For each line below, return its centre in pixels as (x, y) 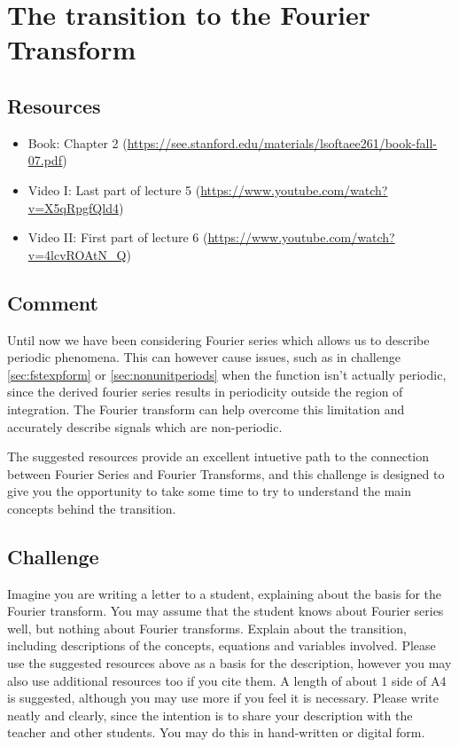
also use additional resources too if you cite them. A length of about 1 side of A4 (227, 680)
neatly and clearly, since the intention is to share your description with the (210, 715)
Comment (53, 302)
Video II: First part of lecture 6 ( (118, 237)
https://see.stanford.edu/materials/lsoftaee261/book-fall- (282, 142)
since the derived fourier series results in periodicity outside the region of (205, 392)
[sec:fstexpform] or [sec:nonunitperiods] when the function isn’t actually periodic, (227, 374)
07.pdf (45, 160)
